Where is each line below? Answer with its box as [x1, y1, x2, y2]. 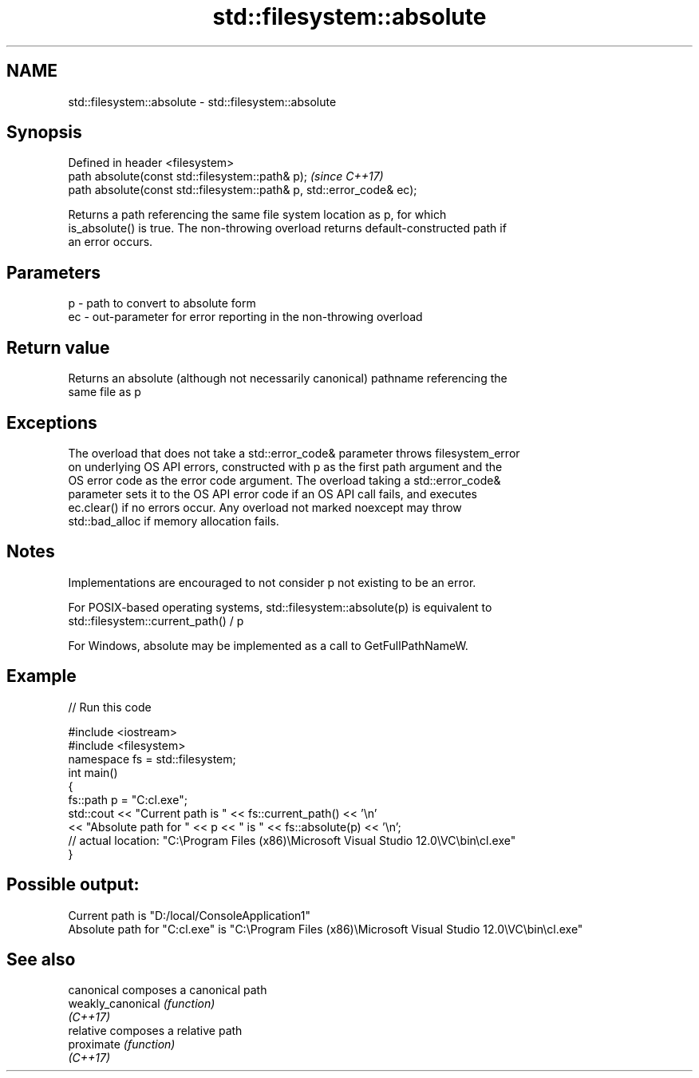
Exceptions [6, 412, 97, 433]
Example [6, 666, 77, 687]
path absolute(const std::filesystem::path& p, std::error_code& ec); [68, 183, 417, 197]
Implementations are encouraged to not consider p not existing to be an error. [68, 575, 476, 589]
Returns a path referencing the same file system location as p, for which [68, 208, 447, 222]
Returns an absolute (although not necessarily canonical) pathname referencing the [68, 371, 507, 386]
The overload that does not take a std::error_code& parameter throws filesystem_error [68, 446, 520, 460]
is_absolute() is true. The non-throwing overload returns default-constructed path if [68, 221, 507, 236]
